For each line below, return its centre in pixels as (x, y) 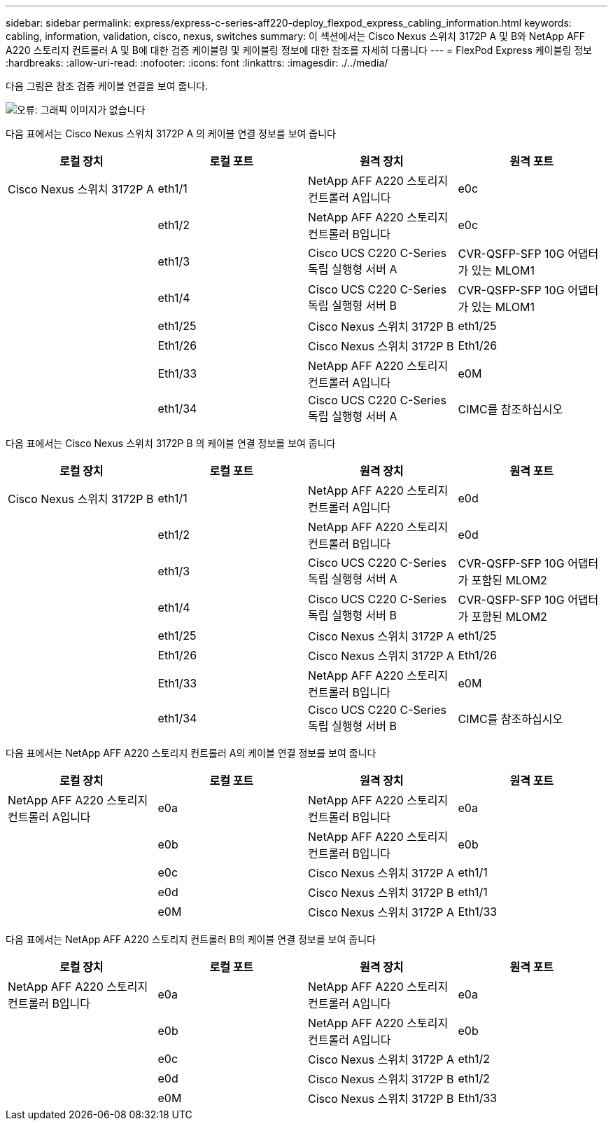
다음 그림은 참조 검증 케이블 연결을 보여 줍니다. (107, 86)
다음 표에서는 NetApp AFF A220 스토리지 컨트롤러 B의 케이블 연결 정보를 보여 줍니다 (191, 939)
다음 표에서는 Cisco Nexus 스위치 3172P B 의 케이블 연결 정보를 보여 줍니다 (171, 443)
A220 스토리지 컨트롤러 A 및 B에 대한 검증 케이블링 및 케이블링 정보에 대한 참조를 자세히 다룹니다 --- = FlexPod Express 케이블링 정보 (299, 50)
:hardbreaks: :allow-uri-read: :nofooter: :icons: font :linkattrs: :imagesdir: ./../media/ (197, 63)
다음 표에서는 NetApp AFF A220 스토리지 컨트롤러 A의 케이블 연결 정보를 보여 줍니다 (191, 753)
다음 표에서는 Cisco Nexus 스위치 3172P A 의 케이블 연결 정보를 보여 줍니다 (171, 133)
